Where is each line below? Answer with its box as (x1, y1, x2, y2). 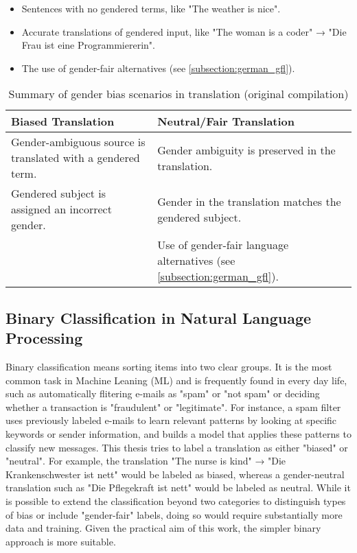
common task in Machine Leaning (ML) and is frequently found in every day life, (5, 373, 347, 387)
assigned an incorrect (11, 201, 112, 217)
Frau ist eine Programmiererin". (21, 38, 155, 52)
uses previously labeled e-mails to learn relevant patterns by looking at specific (5, 413, 337, 427)
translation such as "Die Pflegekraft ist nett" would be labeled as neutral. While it (5, 480, 351, 495)
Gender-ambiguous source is (11, 134, 146, 150)
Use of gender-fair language (157, 237, 289, 253)
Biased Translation (11, 113, 115, 130)
